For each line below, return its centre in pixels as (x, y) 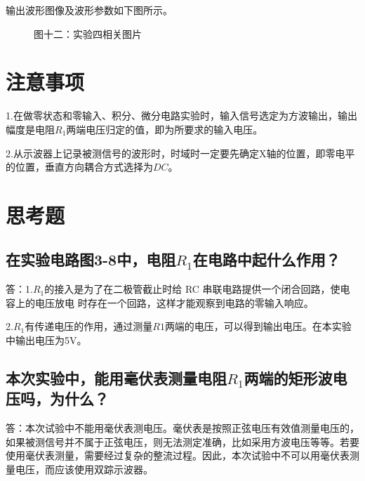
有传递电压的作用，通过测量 (89, 326)
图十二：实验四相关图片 (88, 33)
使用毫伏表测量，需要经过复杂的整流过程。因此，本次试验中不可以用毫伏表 (178, 455)
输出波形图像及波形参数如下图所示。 (89, 10)
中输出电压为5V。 (46, 340)
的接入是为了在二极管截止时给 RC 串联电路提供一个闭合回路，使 (192, 289)
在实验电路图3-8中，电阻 (91, 259)
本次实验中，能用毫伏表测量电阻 (116, 378)
